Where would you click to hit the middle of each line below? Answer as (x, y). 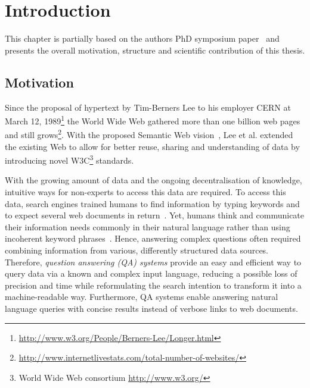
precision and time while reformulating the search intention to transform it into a (153, 285)
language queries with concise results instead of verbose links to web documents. (151, 308)
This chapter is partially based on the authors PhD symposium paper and (142, 38)
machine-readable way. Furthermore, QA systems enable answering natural (142, 297)
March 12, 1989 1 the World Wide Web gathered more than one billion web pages (153, 120)
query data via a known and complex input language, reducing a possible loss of (151, 273)
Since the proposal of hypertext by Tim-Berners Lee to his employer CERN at (148, 107)
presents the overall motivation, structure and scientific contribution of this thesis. (155, 50)
